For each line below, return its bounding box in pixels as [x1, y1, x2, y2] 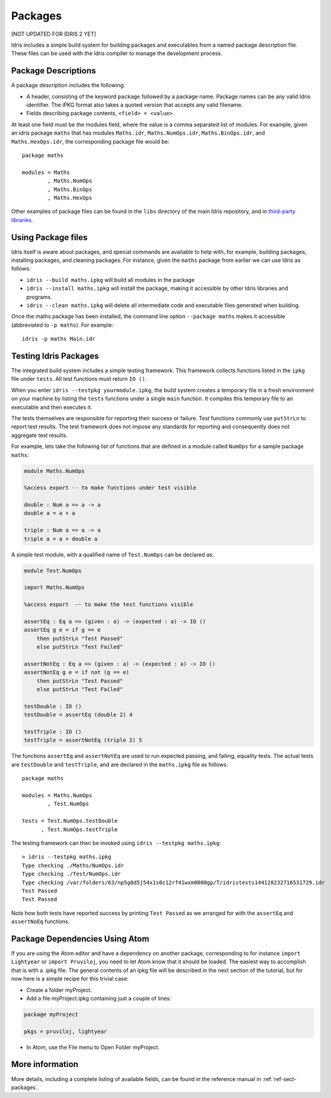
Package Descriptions [11, 65, 96, 76]
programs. [26, 293, 53, 300]
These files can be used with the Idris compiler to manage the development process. [11, 50, 223, 57]
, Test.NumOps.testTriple [41, 826, 118, 833]
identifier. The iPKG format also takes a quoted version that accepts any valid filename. [26, 101, 243, 109]
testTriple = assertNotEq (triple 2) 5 [24, 737, 142, 744]
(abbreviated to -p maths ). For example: [11, 321, 114, 329]
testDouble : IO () [24, 703, 82, 709]
